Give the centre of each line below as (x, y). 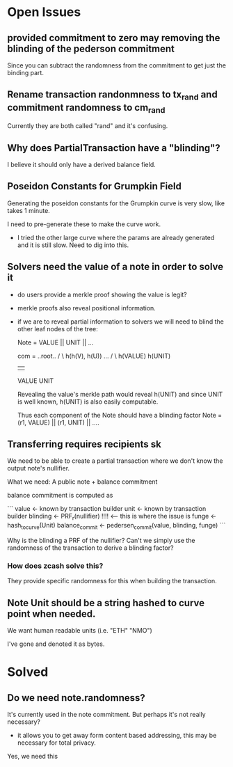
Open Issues (44, 12)
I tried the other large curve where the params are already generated (116, 237)
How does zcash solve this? (55, 566)
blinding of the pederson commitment (91, 48)
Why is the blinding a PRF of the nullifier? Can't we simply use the (102, 541)
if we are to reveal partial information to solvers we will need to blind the (120, 322)
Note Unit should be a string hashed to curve (106, 603)
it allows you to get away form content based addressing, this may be (117, 736)
